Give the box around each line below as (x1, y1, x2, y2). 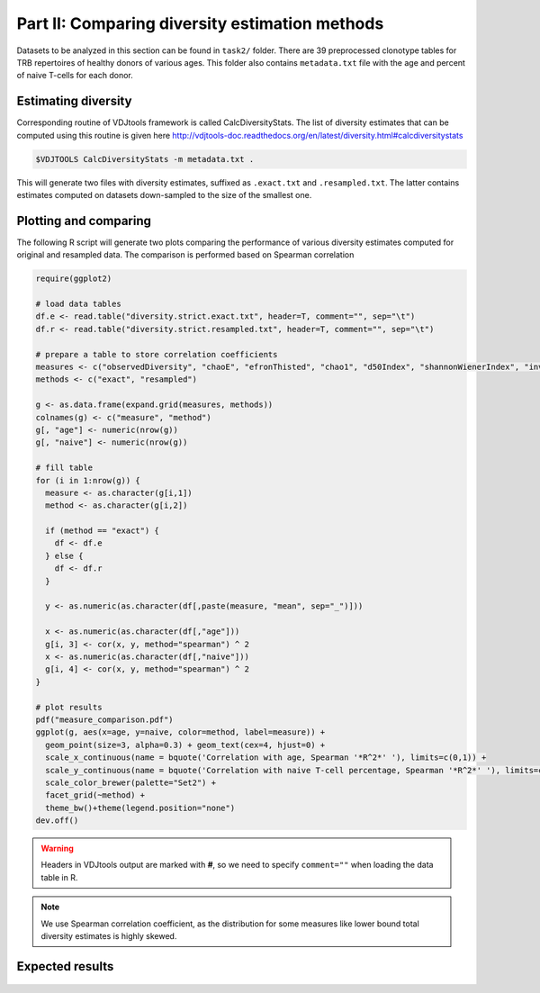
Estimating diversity (16, 94, 132, 109)
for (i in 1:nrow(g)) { (35, 475, 141, 485)
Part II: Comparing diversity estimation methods (16, 14, 384, 33)
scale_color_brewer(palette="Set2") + (45, 777, 216, 788)
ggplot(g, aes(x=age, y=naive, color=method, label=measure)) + (35, 727, 326, 737)
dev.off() (35, 816, 79, 826)
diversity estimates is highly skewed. (40, 931, 177, 941)
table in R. (40, 871, 78, 882)
